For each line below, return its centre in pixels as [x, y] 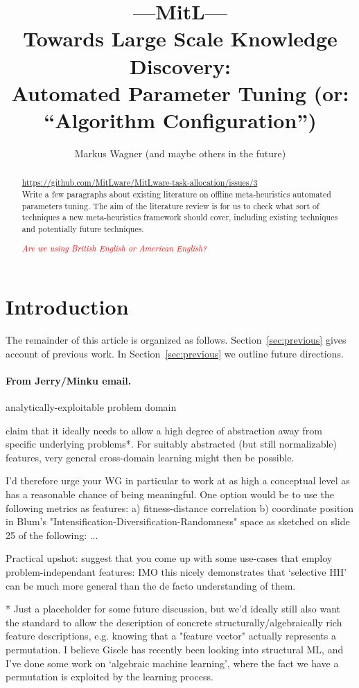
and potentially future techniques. [83, 228]
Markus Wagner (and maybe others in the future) [180, 153]
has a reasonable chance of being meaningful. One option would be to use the [170, 494]
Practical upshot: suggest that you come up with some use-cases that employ [169, 558]
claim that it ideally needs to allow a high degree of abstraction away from [164, 430]
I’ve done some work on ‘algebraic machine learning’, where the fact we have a [172, 663]
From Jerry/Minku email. [69, 380]
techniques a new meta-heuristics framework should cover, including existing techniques [180, 217]
